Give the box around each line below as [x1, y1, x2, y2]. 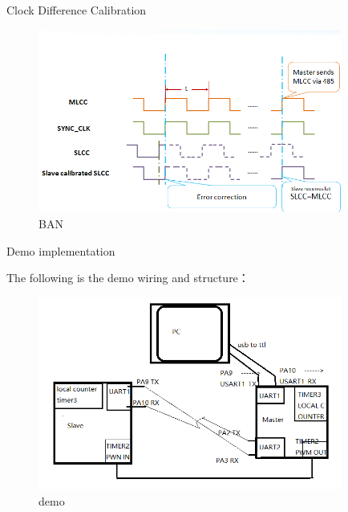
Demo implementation [6, 242, 115, 259]
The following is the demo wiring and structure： [6, 269, 249, 286]
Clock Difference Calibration [6, 2, 147, 18]
